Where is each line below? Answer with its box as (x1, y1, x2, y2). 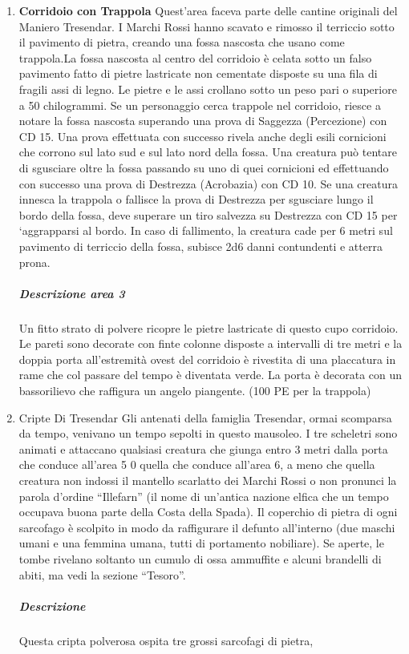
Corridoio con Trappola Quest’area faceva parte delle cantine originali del (18, 2, 398, 18)
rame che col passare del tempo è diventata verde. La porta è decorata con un (18, 366, 403, 383)
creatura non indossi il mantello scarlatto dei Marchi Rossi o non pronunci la (18, 472, 397, 488)
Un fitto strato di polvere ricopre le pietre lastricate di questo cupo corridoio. (18, 319, 399, 336)
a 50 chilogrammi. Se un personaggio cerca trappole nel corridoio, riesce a (18, 96, 381, 113)
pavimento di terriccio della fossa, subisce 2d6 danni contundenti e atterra (18, 237, 383, 254)
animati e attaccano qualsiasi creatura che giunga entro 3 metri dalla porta (18, 440, 388, 457)
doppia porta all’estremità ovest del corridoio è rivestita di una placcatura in (18, 350, 396, 367)
